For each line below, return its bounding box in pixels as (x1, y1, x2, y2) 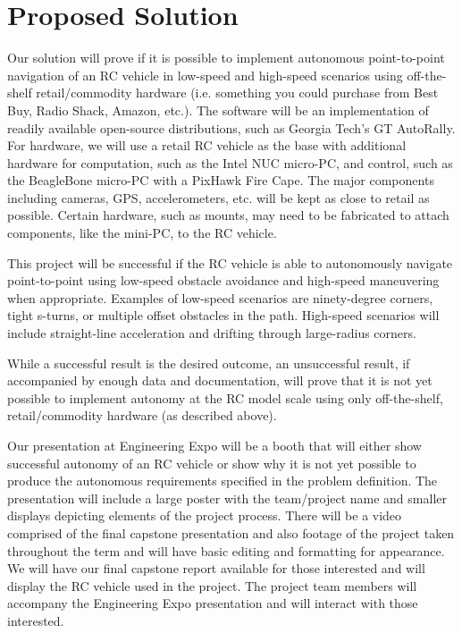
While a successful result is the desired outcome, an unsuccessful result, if (7, 353, 410, 372)
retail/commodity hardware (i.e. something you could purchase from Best (36, 83, 439, 102)
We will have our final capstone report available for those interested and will (7, 559, 425, 578)
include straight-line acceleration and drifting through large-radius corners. (7, 324, 416, 342)
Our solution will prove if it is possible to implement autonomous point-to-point (7, 48, 445, 67)
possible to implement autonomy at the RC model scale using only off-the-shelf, (7, 388, 443, 407)
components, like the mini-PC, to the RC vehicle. (7, 224, 277, 242)
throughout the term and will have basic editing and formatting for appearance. (7, 541, 445, 560)
